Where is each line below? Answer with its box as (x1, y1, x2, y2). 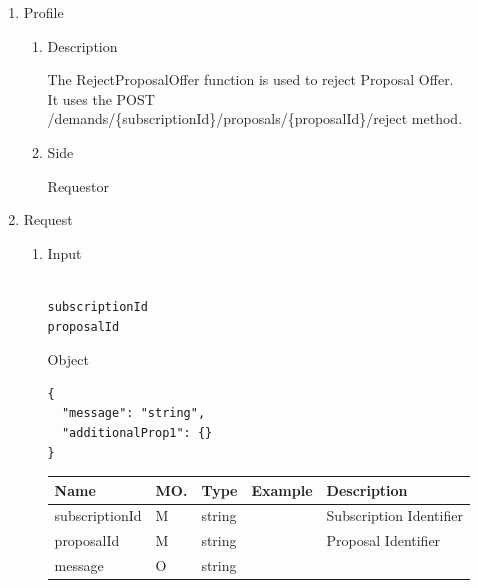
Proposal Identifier (326, 530, 441, 551)
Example (251, 479, 313, 500)
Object (47, 349, 89, 370)
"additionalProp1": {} (61, 425, 213, 440)
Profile (23, 2, 64, 22)
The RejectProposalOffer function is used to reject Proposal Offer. (47, 69, 454, 90)
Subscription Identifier (326, 505, 463, 526)
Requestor (47, 175, 109, 196)
